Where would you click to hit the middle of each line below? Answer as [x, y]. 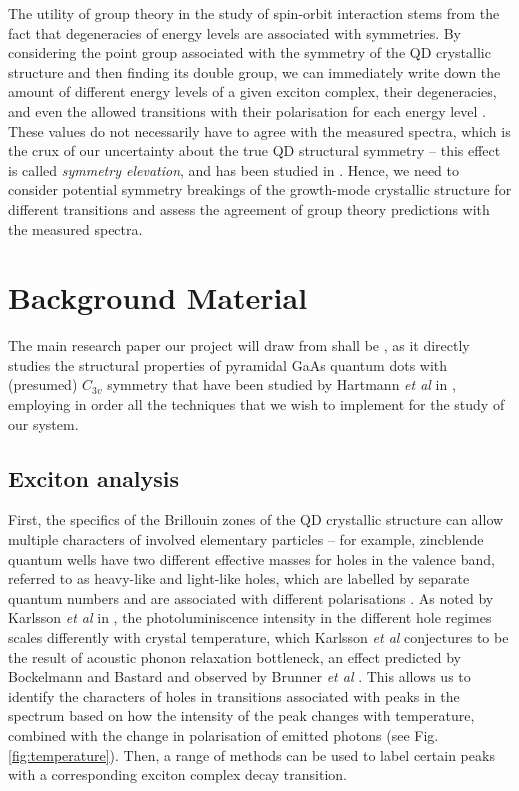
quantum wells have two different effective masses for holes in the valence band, [251, 558]
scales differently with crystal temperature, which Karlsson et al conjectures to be [258, 636]
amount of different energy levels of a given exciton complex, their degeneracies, [252, 91]
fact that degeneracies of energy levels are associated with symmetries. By [235, 32]
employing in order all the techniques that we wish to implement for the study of [256, 404]
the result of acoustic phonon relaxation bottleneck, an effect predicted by [234, 656]
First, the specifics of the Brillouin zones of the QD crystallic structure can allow [256, 519]
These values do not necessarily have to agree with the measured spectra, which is [259, 130]
